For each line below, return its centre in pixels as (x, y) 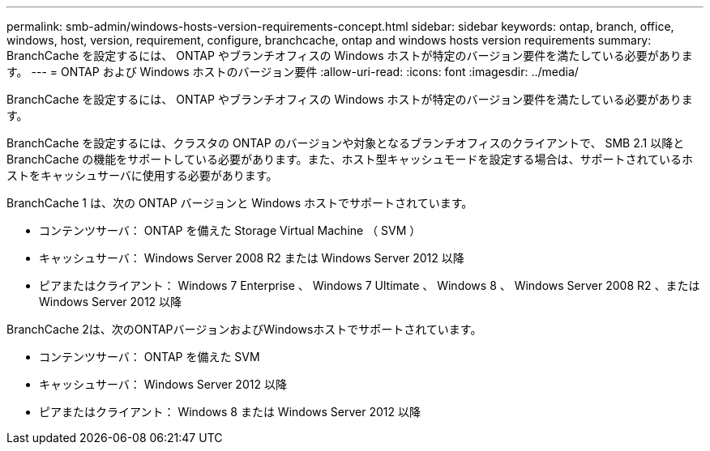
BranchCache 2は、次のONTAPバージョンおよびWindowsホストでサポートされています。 (244, 329)
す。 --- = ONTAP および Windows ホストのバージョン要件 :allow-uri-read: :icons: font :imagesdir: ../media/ (293, 72)
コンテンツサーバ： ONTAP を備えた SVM (150, 357)
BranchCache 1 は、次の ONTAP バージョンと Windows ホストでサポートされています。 (240, 203)
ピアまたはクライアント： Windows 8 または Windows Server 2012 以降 (230, 412)
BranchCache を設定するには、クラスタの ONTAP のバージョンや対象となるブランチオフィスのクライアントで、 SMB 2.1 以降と (346, 143)
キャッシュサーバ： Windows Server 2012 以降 (163, 384)
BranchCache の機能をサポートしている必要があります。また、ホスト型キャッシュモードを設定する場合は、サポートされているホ (350, 159)
